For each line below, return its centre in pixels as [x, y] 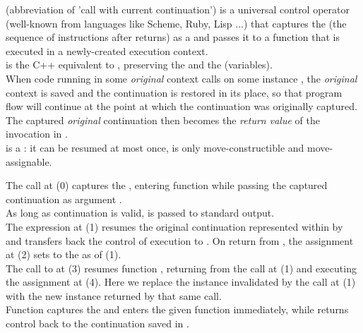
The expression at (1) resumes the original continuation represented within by [174, 226]
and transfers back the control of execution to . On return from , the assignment [180, 240]
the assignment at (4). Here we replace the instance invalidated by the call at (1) [181, 282]
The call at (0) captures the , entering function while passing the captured [167, 185]
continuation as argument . [64, 199]
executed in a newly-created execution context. [107, 50]
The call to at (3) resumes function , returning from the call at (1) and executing [181, 268]
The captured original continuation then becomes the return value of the [163, 120]
